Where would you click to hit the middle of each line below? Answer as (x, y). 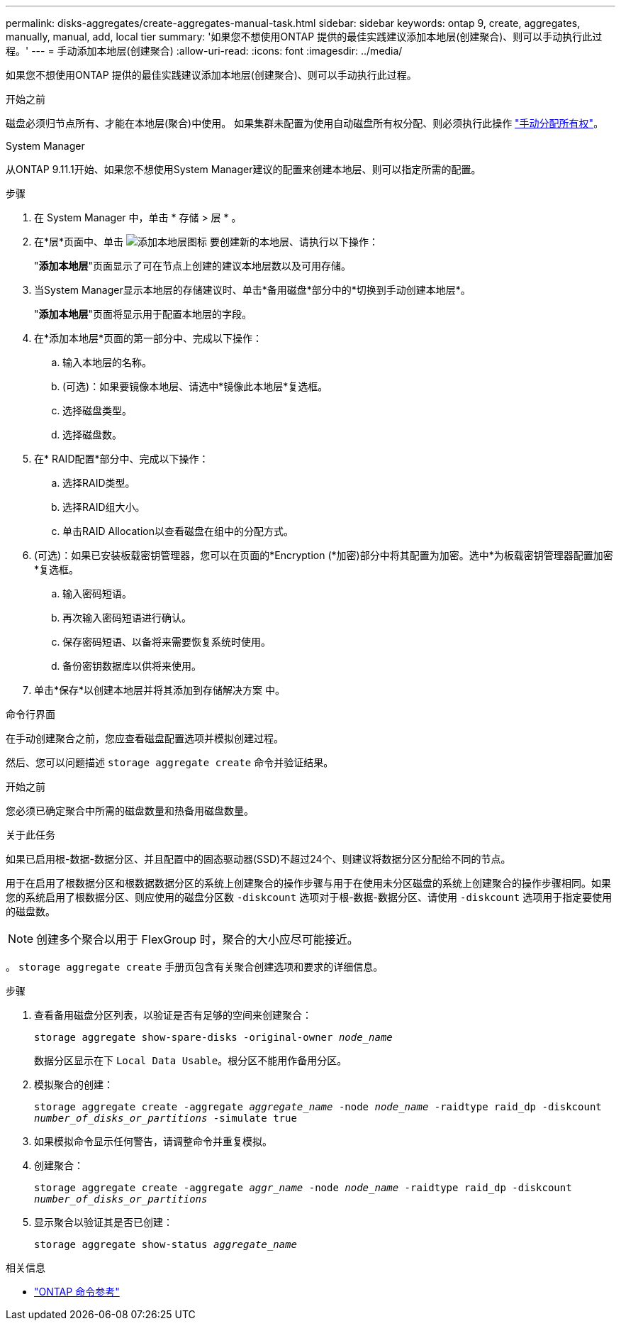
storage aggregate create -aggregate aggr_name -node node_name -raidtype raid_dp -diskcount (303, 1188)
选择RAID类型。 (99, 483)
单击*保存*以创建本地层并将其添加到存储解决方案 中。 (160, 690)
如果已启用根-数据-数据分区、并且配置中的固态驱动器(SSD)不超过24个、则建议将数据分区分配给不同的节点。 (258, 859)
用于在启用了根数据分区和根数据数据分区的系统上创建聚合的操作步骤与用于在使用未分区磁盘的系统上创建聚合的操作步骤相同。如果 (308, 883)
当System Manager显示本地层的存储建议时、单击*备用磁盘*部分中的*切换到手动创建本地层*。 (252, 290)
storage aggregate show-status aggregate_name (166, 1244)
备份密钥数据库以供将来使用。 (132, 666)
